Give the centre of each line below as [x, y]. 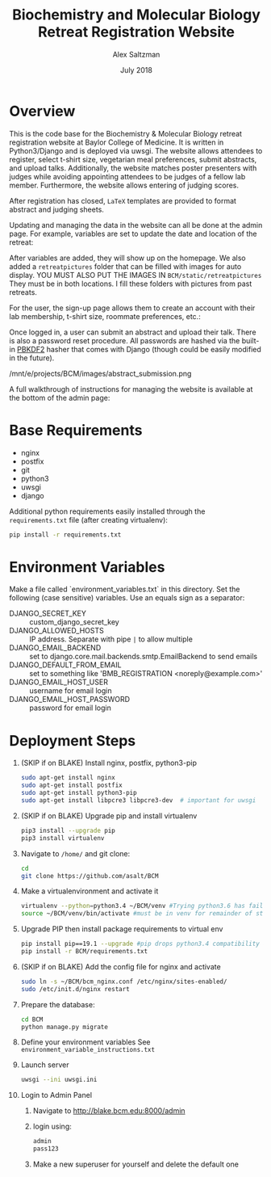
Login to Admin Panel [56, 1095]
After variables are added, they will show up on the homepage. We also [127, 258]
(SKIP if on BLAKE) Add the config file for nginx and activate [121, 966]
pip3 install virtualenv [63, 838]
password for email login [70, 708]
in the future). [32, 358]
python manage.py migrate [64, 1027]
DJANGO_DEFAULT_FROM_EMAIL [65, 665]
